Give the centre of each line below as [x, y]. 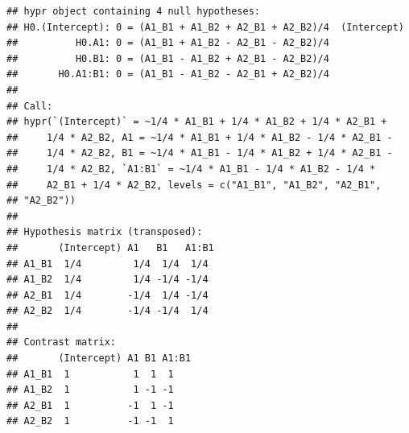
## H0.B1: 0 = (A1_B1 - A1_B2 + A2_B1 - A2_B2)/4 [168, 58]
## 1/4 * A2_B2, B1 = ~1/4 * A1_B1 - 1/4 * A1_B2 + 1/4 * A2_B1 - [200, 153]
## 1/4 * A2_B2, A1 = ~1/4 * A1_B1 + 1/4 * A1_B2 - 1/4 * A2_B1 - [200, 137]
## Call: [30, 106]
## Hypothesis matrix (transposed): [105, 232]
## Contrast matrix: [62, 342]
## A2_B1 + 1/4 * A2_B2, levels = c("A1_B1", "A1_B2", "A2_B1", [194, 185]
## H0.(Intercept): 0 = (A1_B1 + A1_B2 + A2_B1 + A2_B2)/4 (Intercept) [205, 27]
